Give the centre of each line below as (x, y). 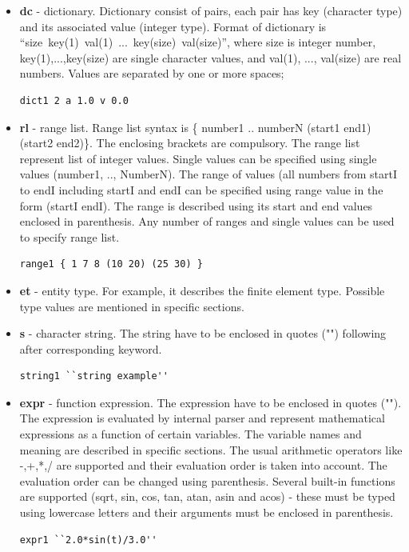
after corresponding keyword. (91, 348)
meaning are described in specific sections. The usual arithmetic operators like (211, 449)
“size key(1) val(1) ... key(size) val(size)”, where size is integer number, (198, 42)
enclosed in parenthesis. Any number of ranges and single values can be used (207, 221)
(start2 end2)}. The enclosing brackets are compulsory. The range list (190, 143)
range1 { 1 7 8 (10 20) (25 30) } (111, 264)
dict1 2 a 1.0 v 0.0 (74, 100)
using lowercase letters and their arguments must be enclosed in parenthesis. (206, 512)
